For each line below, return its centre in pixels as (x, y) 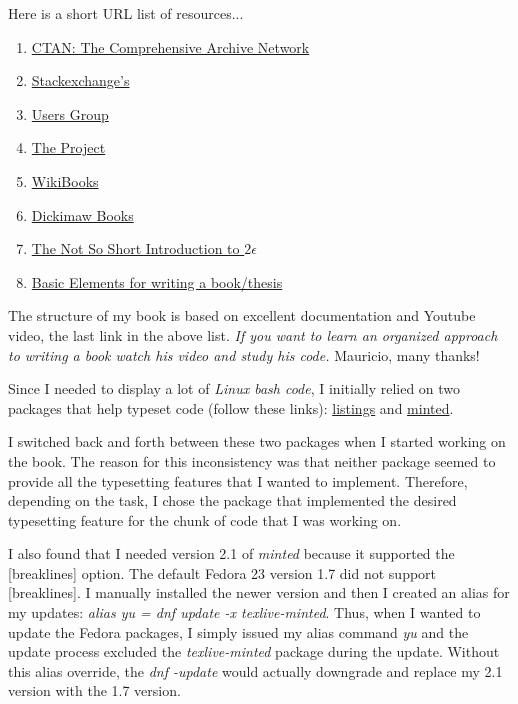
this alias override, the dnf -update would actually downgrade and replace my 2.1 (255, 670)
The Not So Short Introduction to (135, 248)
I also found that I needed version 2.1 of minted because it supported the (231, 553)
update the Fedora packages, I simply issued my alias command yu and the (238, 631)
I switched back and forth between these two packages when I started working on (257, 441)
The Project (68, 147)
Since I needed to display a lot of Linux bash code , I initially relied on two (234, 388)
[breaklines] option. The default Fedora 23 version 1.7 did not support (222, 572)
